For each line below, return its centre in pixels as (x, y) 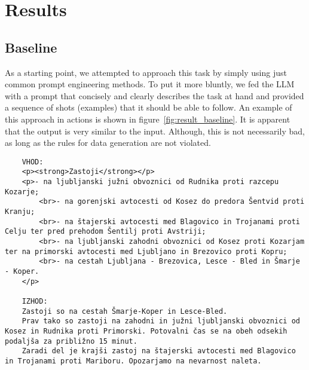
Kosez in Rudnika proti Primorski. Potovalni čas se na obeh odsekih (146, 331)
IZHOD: (35, 301)
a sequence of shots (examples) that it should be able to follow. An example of (149, 107)
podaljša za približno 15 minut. (71, 341)
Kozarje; (22, 192)
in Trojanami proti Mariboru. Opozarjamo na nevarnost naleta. (133, 361)
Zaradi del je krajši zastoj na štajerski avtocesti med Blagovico (159, 351)
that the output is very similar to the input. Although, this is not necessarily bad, (155, 131)
